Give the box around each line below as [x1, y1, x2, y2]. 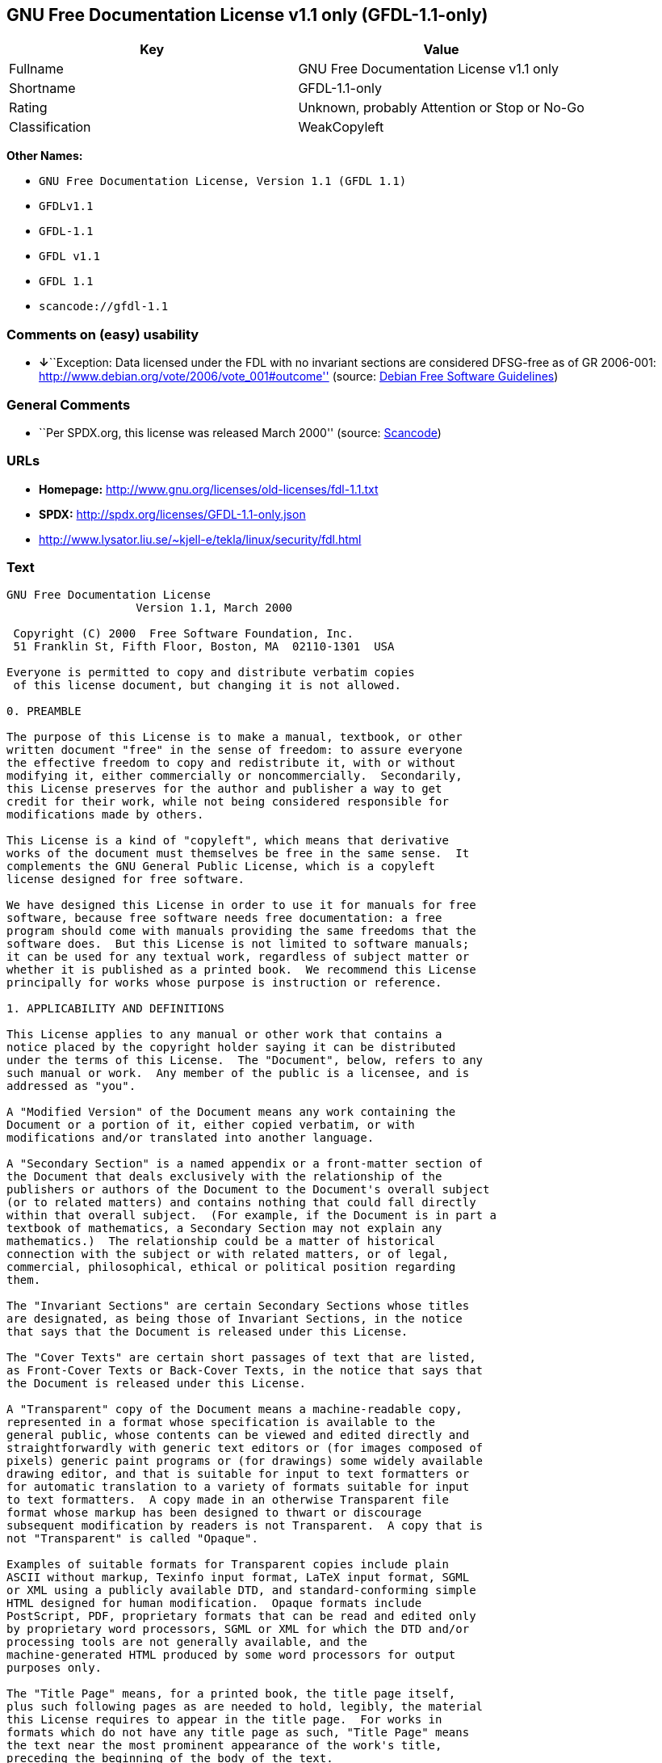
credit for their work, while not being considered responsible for [6, 795, 449, 809]
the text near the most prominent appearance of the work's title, [6, 1739, 442, 1752]
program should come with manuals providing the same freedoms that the [6, 924, 476, 938]
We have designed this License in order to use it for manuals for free [6, 898, 476, 912]
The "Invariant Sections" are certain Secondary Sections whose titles [6, 1299, 470, 1313]
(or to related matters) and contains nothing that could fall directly [6, 1196, 476, 1210]
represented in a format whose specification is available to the [6, 1416, 436, 1429]
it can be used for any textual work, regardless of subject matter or [6, 950, 470, 964]
